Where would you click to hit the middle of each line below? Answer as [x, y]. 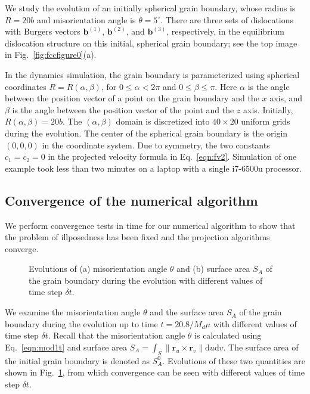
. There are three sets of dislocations [227, 19]
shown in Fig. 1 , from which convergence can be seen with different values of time [155, 372]
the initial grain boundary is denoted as [77, 360]
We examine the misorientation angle [73, 312]
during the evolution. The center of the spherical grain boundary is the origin [146, 133]
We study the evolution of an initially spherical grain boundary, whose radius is [150, 8]
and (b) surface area [213, 269]
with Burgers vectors [43, 31]
